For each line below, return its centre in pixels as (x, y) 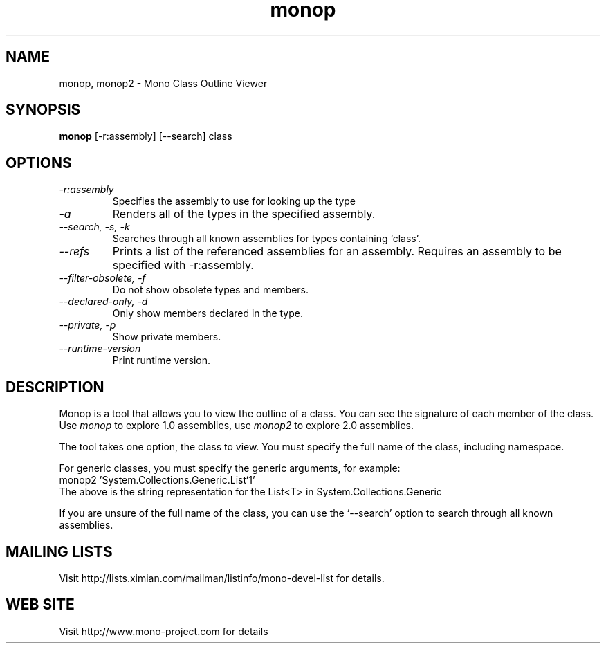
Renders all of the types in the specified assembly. (244, 214)
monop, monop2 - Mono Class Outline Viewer (163, 83)
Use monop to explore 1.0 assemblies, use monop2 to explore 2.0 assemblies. (236, 426)
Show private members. (167, 337)
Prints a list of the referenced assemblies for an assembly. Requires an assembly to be (337, 252)
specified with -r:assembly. (183, 265)
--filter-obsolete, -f (102, 278)
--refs (74, 252)
